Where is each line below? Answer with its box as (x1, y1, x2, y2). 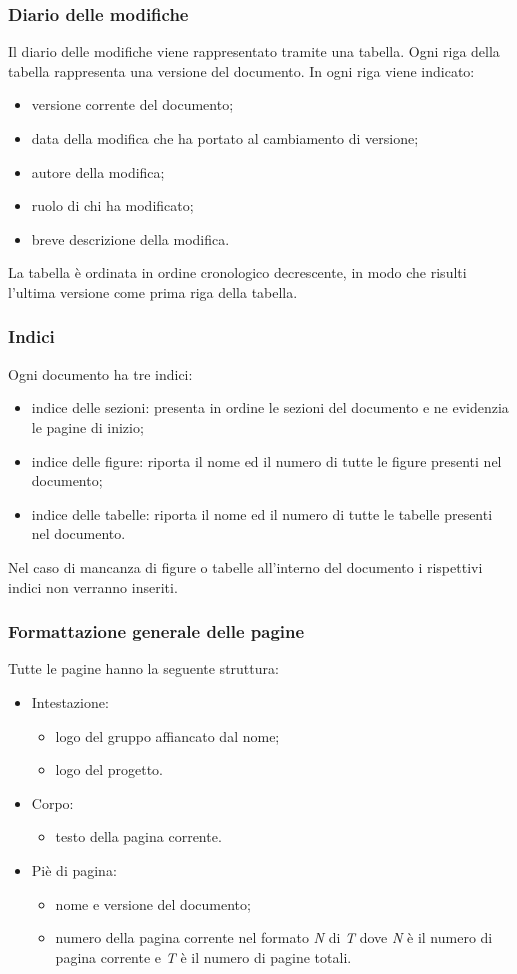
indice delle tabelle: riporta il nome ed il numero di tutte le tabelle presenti (31, 503, 493, 524)
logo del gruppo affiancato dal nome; (55, 725, 280, 746)
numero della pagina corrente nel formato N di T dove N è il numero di (55, 927, 493, 948)
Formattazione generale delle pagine (8, 619, 305, 644)
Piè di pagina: (31, 859, 117, 880)
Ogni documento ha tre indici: (8, 363, 193, 384)
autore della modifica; (31, 161, 165, 182)
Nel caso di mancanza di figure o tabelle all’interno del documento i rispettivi (8, 556, 483, 577)
